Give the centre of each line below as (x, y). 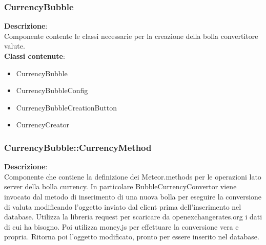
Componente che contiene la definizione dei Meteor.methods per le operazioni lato (133, 176)
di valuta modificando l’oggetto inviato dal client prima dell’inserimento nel (123, 206)
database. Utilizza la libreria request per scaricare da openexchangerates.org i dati (133, 217)
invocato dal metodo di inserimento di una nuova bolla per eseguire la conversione (133, 196)
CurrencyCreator (43, 125)
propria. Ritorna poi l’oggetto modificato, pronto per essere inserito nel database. (132, 237)
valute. (15, 46)
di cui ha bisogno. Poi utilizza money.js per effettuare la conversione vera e (121, 226)
